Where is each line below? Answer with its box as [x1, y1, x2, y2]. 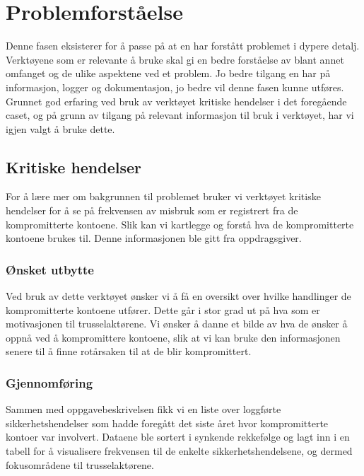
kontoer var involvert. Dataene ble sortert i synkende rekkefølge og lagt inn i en [6, 429, 350, 444]
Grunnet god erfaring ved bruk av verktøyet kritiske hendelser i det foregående [6, 93, 347, 108]
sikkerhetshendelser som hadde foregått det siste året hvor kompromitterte [6, 415, 329, 430]
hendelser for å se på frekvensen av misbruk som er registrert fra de [6, 203, 298, 218]
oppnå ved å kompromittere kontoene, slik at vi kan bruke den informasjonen [6, 330, 341, 344]
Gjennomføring [6, 373, 93, 391]
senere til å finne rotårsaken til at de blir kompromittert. [6, 344, 252, 359]
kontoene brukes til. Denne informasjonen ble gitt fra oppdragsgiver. [6, 231, 302, 245]
